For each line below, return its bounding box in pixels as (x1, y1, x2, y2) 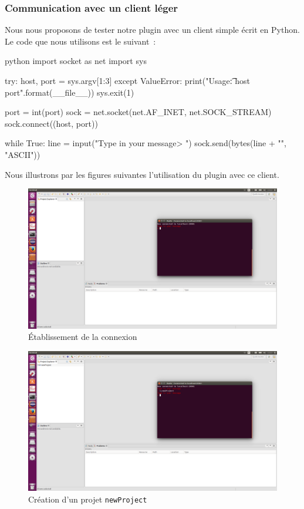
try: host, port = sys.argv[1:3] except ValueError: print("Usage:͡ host (5, 75, 250, 86)
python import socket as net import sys (5, 55, 147, 67)
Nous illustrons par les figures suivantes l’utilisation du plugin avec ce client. (5, 168, 279, 180)
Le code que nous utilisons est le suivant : (5, 35, 156, 47)
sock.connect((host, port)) (5, 117, 98, 129)
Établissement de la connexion (28, 331, 137, 343)
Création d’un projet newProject (28, 493, 147, 505)
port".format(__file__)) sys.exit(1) (5, 86, 134, 98)
